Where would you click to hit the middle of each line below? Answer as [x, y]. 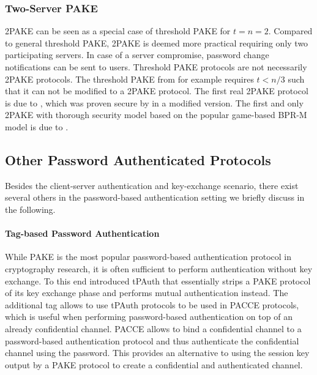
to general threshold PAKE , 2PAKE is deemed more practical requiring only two [157, 43]
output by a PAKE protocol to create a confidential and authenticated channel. [154, 364]
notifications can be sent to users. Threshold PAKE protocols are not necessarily [156, 67]
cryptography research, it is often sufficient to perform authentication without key [159, 268]
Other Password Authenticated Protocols [138, 159]
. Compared [290, 31]
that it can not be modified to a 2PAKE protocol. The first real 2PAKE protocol [157, 91]
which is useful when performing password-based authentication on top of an [149, 317]
